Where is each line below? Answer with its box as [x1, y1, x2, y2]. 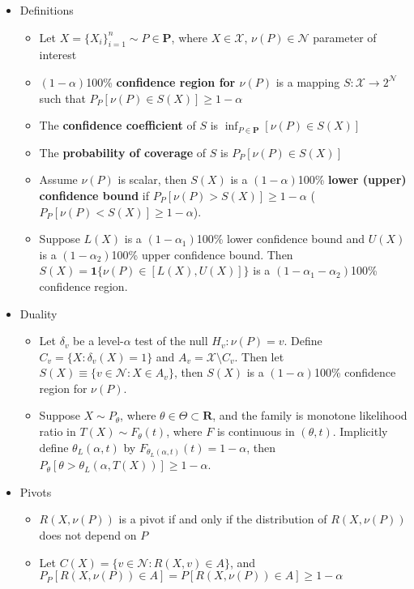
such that [39, 89, 86, 106]
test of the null [134, 332, 208, 349]
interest [39, 46, 77, 63]
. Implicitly [332, 423, 388, 440]
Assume [39, 171, 78, 188]
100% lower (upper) [297, 171, 407, 188]
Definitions [19, 2, 74, 18]
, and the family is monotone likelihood [212, 407, 408, 424]
